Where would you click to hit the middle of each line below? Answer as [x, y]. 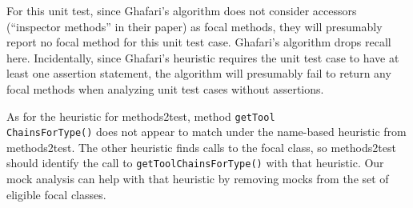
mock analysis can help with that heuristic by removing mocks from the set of [198, 179]
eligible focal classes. [56, 194]
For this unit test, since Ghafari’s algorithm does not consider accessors [182, 10]
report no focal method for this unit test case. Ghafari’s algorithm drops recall [199, 42]
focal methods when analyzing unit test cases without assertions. [165, 88]
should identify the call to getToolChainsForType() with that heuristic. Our [195, 163]
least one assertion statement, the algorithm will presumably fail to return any [199, 73]
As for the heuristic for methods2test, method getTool [141, 116]
